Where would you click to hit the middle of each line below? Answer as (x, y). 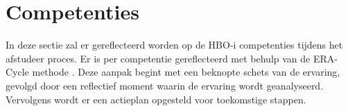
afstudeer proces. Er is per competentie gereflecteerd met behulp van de (158, 58)
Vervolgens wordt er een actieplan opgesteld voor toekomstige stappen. (156, 99)
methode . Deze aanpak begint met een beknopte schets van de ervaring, (186, 72)
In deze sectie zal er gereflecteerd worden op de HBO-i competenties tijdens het (174, 45)
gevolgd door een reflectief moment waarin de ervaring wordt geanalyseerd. (165, 85)
